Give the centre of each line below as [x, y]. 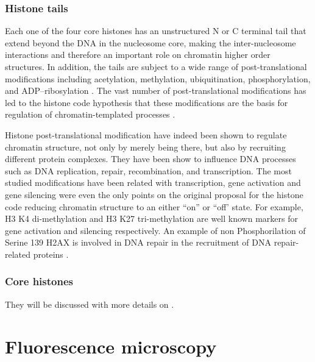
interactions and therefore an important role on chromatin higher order [138, 55]
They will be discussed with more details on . [90, 304]
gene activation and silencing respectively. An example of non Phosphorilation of [155, 230]
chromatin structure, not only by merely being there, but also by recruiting [145, 147]
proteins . [51, 254]
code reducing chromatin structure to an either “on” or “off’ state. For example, [154, 206]
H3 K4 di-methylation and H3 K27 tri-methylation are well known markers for [151, 218]
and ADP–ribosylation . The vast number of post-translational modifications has [156, 90]
